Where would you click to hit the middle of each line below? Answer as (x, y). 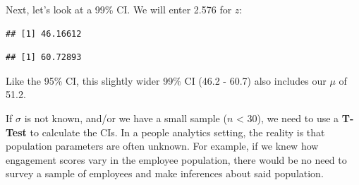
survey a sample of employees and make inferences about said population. (165, 173)
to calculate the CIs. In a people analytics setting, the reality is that (177, 132)
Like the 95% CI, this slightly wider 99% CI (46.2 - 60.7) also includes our (166, 80)
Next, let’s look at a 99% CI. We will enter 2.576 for (119, 9)
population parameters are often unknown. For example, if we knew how (162, 146)
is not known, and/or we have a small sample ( (126, 118)
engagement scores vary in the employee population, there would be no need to (176, 159)
